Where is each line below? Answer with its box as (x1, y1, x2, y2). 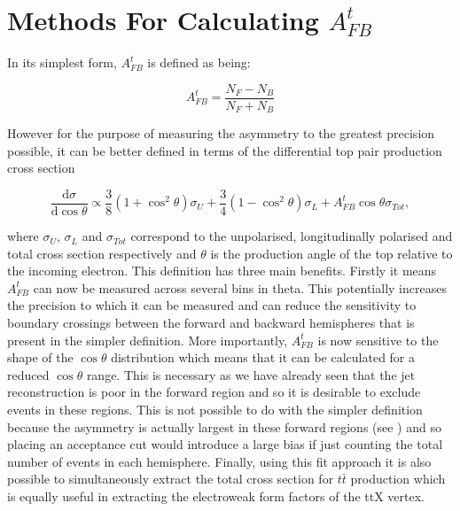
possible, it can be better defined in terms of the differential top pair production (7, 141, 442, 159)
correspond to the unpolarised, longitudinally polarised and (130, 227, 453, 245)
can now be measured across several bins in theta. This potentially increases (33, 278, 447, 297)
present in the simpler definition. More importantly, (7, 330, 288, 349)
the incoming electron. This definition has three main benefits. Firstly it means (7, 261, 437, 280)
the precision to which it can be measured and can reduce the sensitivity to (7, 296, 417, 314)
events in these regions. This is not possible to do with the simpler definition (7, 400, 423, 419)
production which (350, 469, 446, 488)
